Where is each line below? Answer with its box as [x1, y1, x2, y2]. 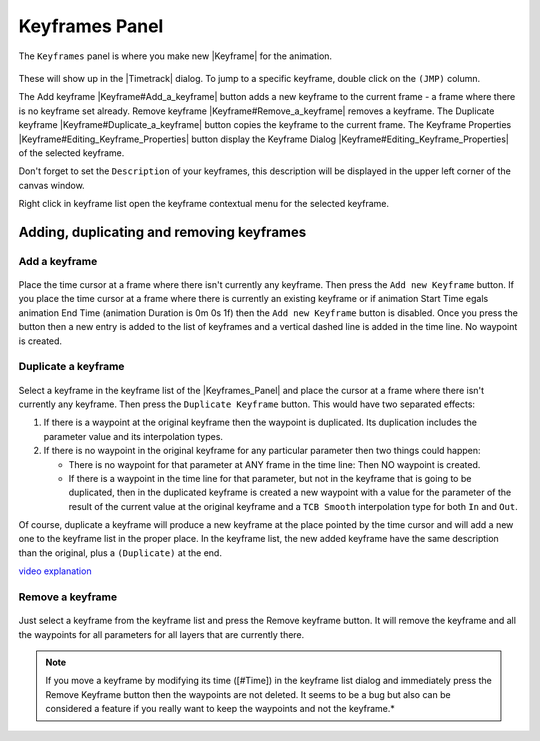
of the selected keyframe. [18, 146, 125, 159]
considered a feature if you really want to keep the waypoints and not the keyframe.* [45, 703, 395, 715]
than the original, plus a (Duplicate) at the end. [18, 546, 222, 559]
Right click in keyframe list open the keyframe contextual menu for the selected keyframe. [18, 198, 390, 210]
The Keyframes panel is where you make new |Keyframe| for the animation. [18, 50, 333, 62]
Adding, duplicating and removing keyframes [18, 223, 307, 240]
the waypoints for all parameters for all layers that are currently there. [18, 628, 305, 640]
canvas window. [18, 179, 85, 191]
